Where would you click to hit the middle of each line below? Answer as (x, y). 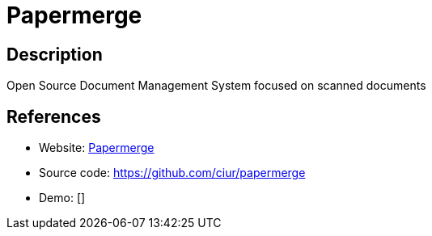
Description (55, 54)
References (54, 116)
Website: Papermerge (97, 148)
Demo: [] (62, 198)
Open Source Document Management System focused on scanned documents (216, 86)
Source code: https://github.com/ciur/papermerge (172, 173)
